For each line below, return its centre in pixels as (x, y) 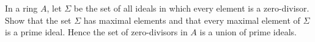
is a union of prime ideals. (248, 32)
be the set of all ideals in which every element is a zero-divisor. (191, 8)
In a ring (21, 8)
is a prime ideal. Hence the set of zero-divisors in (96, 32)
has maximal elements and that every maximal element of (192, 20)
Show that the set (38, 20)
